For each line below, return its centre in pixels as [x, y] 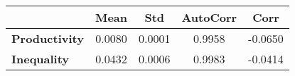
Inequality [41, 59]
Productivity [48, 38]
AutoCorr [209, 17]
